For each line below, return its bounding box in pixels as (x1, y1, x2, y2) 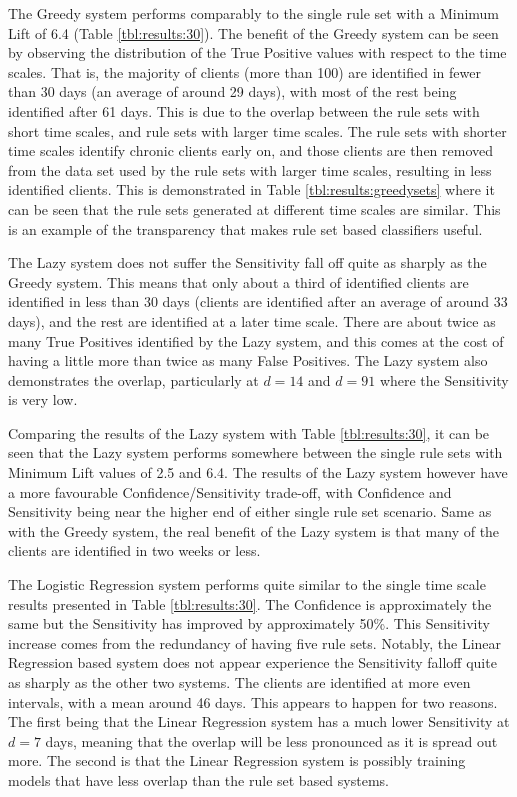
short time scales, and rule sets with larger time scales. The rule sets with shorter (8, 120, 507, 141)
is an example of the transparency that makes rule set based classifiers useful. (8, 218, 483, 239)
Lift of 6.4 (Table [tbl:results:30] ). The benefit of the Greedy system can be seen (8, 22, 499, 43)
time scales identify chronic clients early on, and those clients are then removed (8, 140, 494, 161)
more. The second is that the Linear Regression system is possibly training (8, 750, 466, 771)
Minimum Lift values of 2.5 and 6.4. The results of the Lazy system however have (8, 462, 508, 483)
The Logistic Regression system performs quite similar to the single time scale (8, 574, 486, 595)
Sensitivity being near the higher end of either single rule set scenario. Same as (8, 501, 492, 522)
